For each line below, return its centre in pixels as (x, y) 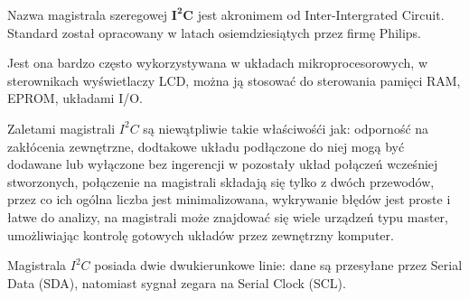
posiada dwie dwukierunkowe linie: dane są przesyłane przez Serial (278, 265)
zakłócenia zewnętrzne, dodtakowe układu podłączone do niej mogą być (206, 146)
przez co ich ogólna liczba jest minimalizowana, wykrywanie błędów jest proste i (229, 199)
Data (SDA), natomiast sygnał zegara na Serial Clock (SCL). (177, 282)
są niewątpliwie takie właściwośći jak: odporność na (286, 128)
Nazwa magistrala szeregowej (88, 14)
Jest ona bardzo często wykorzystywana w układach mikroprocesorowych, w (218, 63)
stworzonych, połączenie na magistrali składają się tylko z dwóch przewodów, (221, 181)
